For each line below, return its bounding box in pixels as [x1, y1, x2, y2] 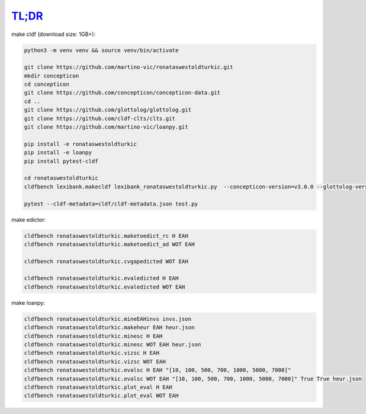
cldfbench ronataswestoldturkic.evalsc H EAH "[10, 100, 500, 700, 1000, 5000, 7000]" [24, 366, 292, 374]
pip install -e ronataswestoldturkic [24, 140, 137, 148]
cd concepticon [24, 81, 70, 88]
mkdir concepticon [24, 72, 79, 79]
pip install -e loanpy [24, 149, 92, 156]
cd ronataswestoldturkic [24, 174, 99, 182]
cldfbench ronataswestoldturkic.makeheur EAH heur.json [24, 324, 195, 331]
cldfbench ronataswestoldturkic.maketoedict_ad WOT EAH [24, 241, 195, 248]
